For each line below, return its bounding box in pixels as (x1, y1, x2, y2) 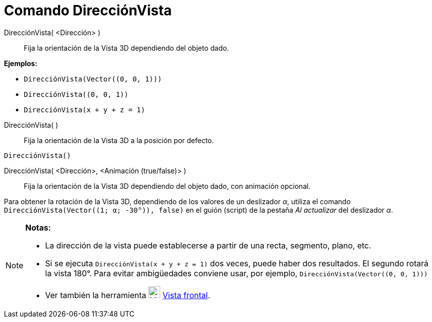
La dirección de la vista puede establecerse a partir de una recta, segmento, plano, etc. (45, 240, 371, 250)
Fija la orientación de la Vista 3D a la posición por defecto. (24, 136, 214, 145)
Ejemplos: (4, 59, 38, 68)
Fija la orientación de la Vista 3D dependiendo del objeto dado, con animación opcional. (24, 181, 310, 190)
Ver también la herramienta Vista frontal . (45, 290, 210, 300)
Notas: (25, 222, 51, 233)
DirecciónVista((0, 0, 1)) (24, 90, 128, 98)
